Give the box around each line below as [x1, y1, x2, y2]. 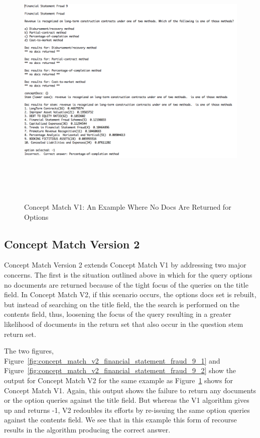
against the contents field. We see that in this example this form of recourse [4, 414, 237, 425]
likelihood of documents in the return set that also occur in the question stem [4, 318, 243, 329]
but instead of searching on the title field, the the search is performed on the [4, 299, 240, 309]
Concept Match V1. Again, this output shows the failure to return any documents [4, 385, 256, 395]
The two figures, [4, 345, 54, 356]
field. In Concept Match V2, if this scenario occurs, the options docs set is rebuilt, [4, 289, 256, 300]
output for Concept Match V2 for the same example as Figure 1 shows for [4, 375, 233, 385]
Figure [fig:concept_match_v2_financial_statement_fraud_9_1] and [4, 355, 220, 366]
